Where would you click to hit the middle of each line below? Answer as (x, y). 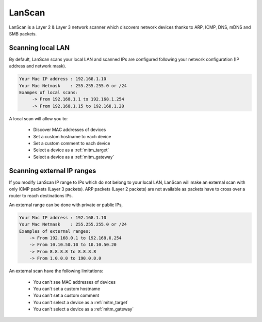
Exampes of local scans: (49, 92)
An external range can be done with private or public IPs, (66, 205)
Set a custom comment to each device (72, 143)
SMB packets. (23, 33)
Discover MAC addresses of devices (70, 130)
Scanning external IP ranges (53, 170)
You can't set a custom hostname (67, 289)
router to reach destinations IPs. (41, 196)
